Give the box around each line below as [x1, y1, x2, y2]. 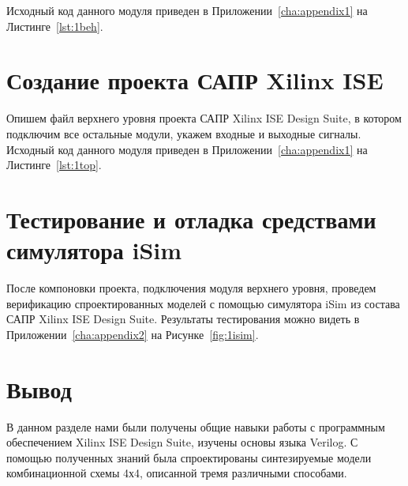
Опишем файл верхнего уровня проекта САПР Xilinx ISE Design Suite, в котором [6, 110, 402, 126]
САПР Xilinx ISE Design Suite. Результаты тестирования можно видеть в [6, 311, 360, 327]
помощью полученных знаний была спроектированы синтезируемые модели [6, 449, 372, 465]
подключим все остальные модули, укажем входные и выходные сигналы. [6, 125, 361, 141]
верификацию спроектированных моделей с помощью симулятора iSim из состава [6, 295, 400, 311]
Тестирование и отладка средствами [6, 202, 376, 235]
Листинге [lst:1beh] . [6, 17, 103, 34]
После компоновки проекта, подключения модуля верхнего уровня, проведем [6, 280, 376, 296]
